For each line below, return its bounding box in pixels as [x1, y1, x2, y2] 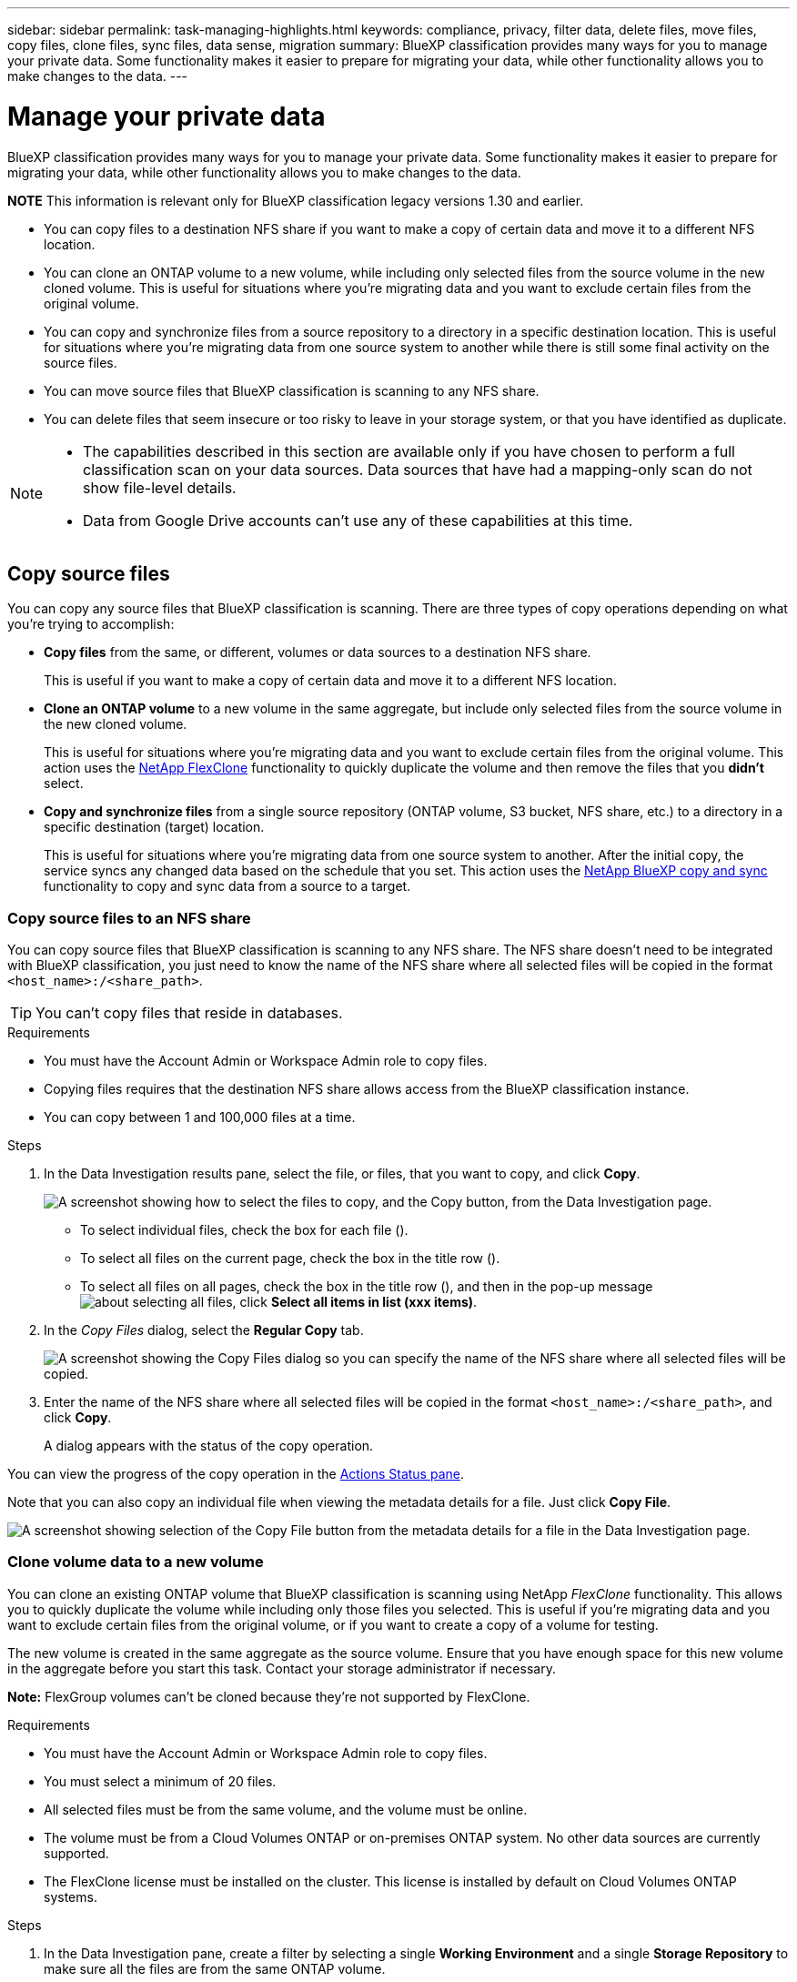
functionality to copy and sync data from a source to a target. [44, 878, 411, 895]
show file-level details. [83, 478, 237, 497]
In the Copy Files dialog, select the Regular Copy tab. [44, 1322, 364, 1339]
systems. [44, 1888, 97, 1905]
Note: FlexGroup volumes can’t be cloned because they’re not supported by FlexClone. [7, 1688, 530, 1704]
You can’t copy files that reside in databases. [35, 1004, 343, 1023]
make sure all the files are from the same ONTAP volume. [44, 1960, 386, 1977]
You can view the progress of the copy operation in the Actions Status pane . [7, 1466, 464, 1482]
